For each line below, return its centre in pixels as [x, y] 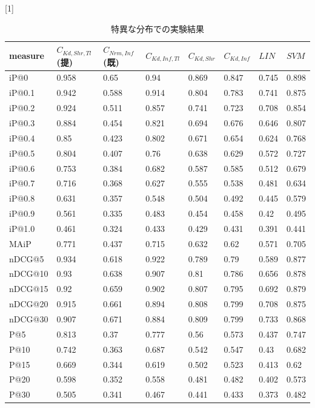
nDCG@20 [29, 304]
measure [27, 56]
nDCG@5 [27, 258]
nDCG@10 [29, 274]
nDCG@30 [29, 318]
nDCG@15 [29, 289]
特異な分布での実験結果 [157, 28]
